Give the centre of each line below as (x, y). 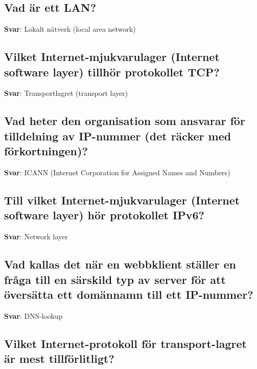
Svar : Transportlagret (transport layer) (66, 93)
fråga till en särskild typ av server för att (115, 279)
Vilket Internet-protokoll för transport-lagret (125, 343)
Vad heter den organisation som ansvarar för (125, 121)
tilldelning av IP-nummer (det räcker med (118, 136)
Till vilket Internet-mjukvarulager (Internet (122, 200)
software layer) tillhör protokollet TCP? (112, 71)
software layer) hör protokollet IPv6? (104, 215)
